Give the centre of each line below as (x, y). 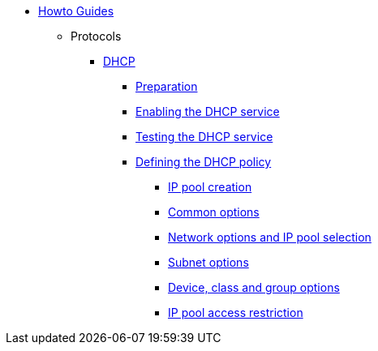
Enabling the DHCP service (208, 111)
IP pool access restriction (236, 312)
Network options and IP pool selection (270, 237)
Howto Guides (76, 11)
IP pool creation (210, 187)
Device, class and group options (254, 287)
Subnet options (208, 262)
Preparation (167, 86)
